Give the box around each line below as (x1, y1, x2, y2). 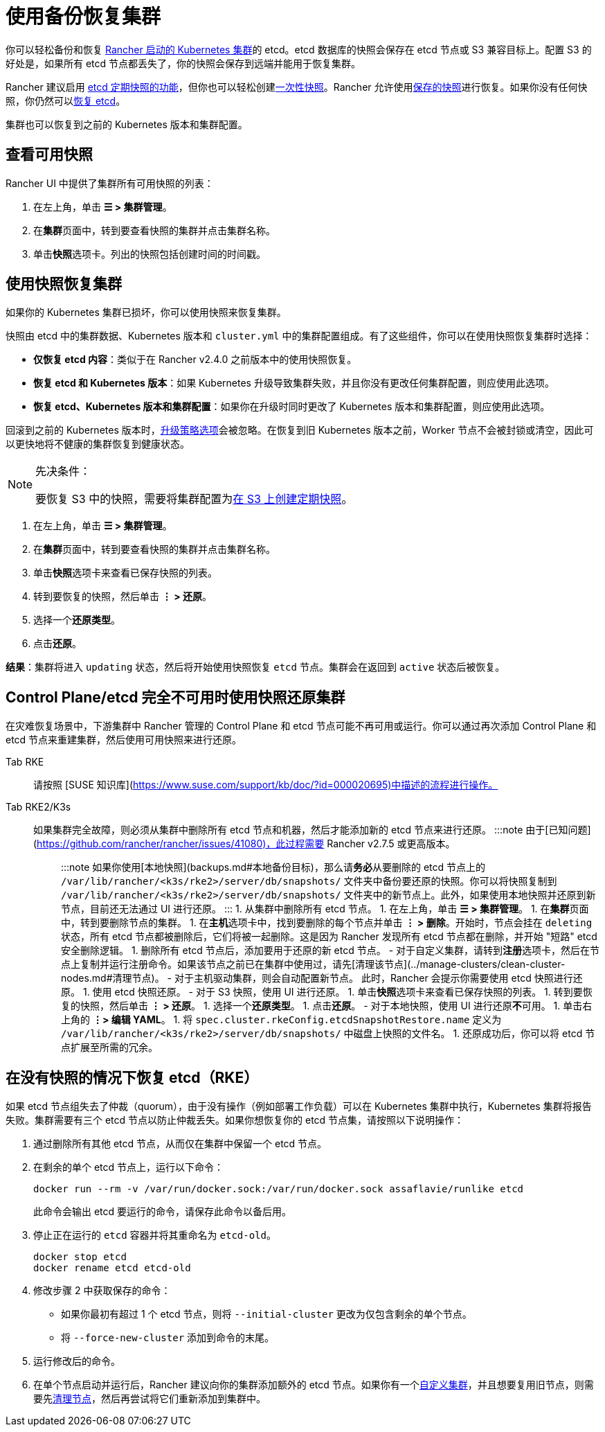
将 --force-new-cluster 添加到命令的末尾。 (61, 1332, 275, 1344)
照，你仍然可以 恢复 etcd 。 (6, 94, 126, 107)
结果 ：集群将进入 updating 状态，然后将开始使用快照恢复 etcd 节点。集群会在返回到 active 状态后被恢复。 (6, 661, 505, 673)
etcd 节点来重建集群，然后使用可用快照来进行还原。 (6, 734, 242, 746)
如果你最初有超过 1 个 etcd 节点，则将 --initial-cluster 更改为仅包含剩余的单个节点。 (61, 1308, 472, 1320)
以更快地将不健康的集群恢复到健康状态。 (6, 438, 190, 450)
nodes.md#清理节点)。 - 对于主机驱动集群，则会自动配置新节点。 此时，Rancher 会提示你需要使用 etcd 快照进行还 (61, 972, 583, 984)
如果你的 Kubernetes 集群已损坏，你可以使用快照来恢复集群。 (6, 306, 287, 319)
